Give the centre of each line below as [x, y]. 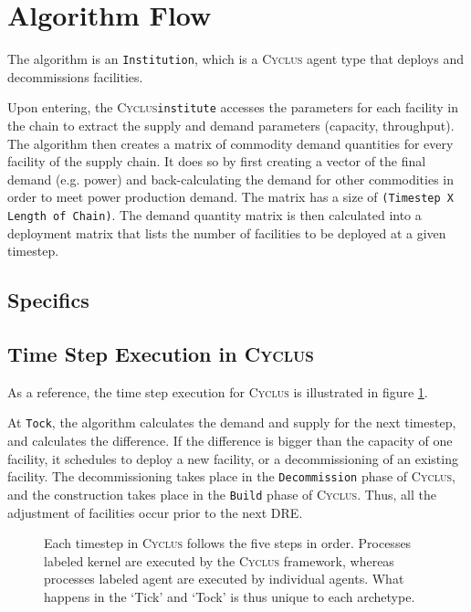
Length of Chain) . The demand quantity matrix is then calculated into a [215, 215]
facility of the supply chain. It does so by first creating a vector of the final [217, 161]
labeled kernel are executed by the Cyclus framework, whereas [219, 560]
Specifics [48, 300]
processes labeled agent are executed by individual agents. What [224, 579]
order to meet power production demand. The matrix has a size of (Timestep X [230, 197]
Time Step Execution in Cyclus [161, 354]
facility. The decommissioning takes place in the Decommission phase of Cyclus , [231, 476]
